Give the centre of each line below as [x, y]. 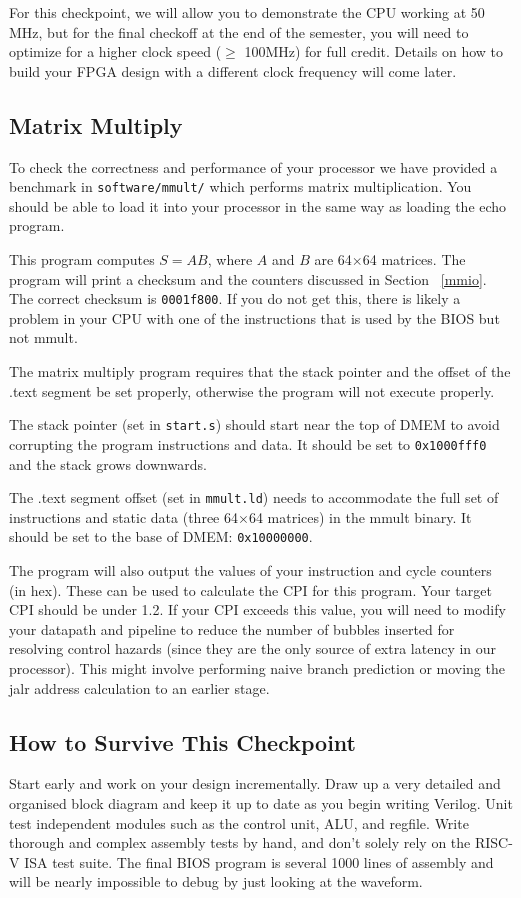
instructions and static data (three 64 [123, 516]
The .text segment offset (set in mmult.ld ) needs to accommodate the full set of [254, 497]
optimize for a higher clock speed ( [115, 51]
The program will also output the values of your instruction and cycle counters [250, 570]
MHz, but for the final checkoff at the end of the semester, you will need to [239, 31]
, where [230, 259]
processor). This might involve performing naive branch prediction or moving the [257, 668]
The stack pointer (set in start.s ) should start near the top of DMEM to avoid [254, 424]
